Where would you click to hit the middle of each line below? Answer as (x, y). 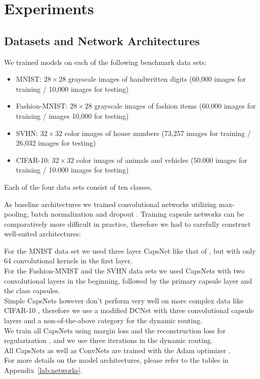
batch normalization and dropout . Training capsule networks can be (138, 214)
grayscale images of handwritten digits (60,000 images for (157, 79)
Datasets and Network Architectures (102, 40)
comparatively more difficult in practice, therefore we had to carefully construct (127, 223)
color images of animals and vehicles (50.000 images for (162, 160)
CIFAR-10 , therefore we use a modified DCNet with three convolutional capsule (129, 310)
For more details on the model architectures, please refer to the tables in (116, 360)
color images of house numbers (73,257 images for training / (158, 133)
